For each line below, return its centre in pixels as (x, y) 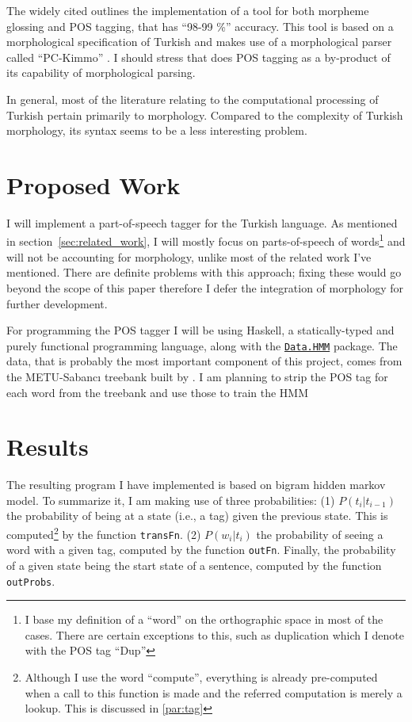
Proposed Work (93, 184)
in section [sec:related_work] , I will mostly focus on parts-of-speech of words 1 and (206, 240)
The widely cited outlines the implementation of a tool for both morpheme (188, 10)
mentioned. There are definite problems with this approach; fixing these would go (204, 272)
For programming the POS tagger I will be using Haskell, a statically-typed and (200, 330)
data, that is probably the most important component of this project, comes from (204, 361)
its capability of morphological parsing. (101, 73)
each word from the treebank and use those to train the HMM (158, 392)
